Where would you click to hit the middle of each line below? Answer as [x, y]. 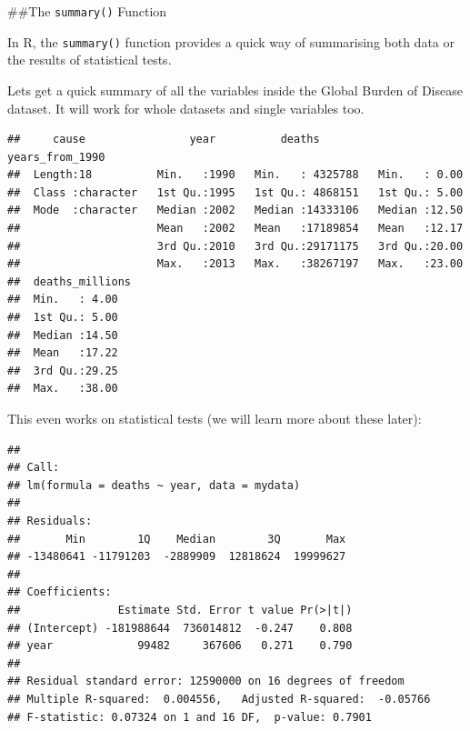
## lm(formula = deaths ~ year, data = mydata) [154, 485]
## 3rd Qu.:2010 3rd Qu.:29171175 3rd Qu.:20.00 [235, 246]
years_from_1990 [56, 157]
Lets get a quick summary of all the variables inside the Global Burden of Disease [235, 90]
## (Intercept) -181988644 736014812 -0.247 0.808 [180, 628]
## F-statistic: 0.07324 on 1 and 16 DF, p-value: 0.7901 [190, 717]
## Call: [34, 468]
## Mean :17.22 [63, 353]
